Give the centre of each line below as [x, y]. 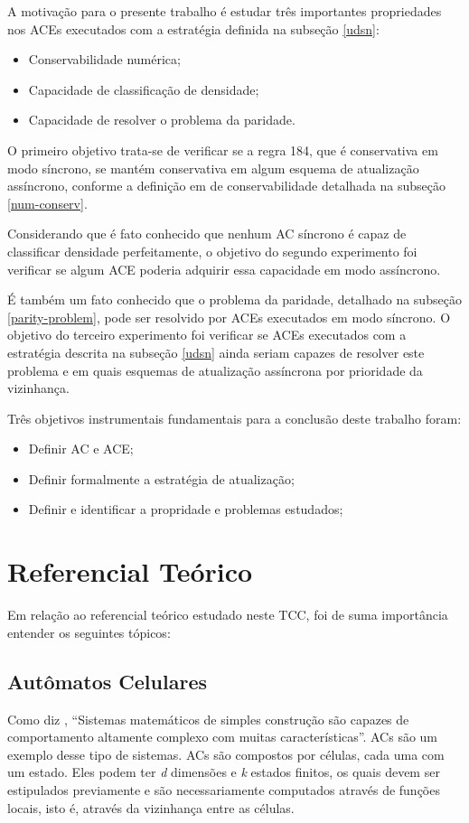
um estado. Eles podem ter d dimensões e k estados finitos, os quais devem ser [224, 772]
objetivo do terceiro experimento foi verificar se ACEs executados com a [207, 335]
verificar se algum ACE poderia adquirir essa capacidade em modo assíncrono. [224, 269]
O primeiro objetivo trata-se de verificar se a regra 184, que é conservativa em [223, 150]
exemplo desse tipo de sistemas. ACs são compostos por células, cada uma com [226, 754]
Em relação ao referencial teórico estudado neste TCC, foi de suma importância [228, 615]
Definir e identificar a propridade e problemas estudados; [186, 509]
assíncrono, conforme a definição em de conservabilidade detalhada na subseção [227, 186]
